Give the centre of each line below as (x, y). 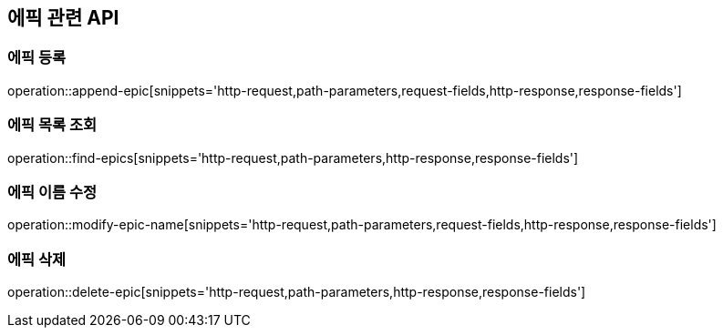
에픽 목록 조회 (52, 125)
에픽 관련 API (63, 18)
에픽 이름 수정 (52, 192)
